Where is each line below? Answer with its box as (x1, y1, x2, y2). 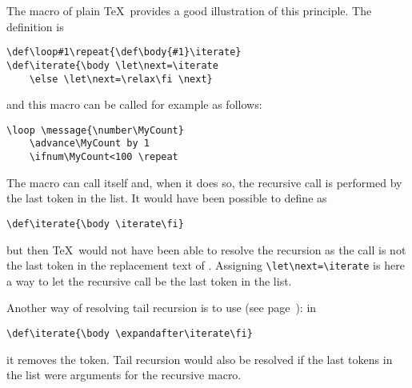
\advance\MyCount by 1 (29, 138, 150, 150)
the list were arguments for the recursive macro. (6, 366, 242, 383)
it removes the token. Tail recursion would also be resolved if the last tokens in (6, 350, 393, 367)
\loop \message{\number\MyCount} (6, 124, 184, 136)
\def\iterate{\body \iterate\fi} (6, 218, 184, 230)
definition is (6, 18, 64, 34)
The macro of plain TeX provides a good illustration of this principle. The (6, 2, 372, 18)
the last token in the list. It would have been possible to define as (6, 190, 327, 206)
